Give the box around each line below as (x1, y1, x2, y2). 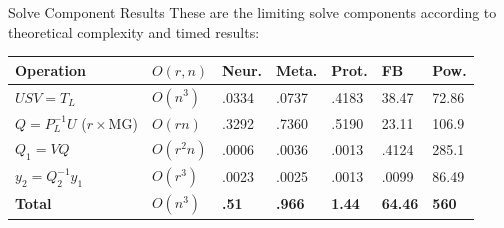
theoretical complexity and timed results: (8, 21, 260, 42)
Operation (15, 59, 87, 80)
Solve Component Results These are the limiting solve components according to (8, 2, 497, 22)
